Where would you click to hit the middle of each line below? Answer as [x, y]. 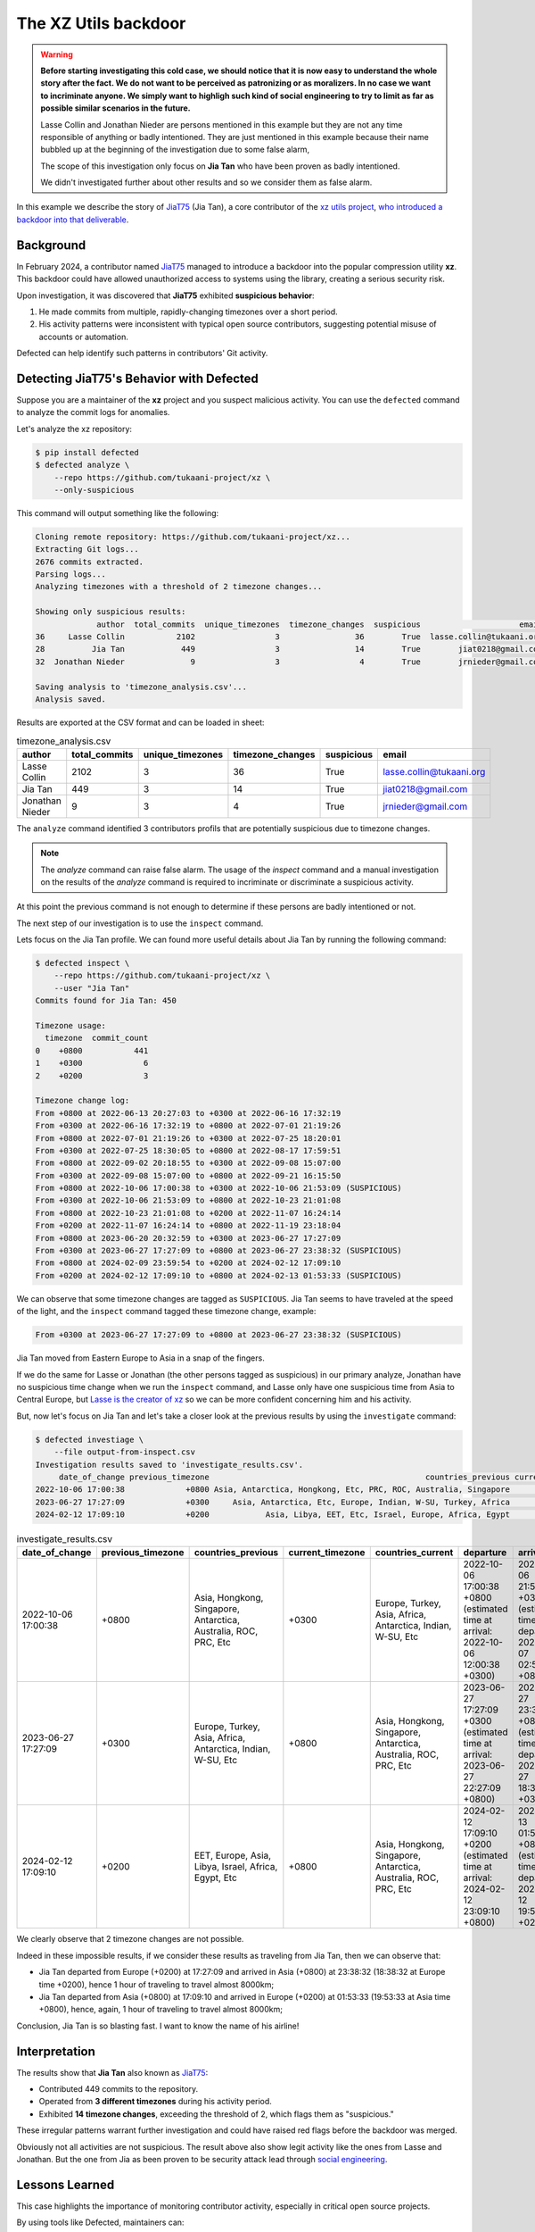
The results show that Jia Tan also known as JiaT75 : [112, 2072]
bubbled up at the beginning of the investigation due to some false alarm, [175, 150]
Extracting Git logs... [87, 550]
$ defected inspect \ [82, 963]
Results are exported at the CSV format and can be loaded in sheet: [140, 722]
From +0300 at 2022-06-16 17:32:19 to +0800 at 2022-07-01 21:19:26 [188, 1126]
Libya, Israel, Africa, [236, 1867]
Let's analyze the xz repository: [74, 429]
